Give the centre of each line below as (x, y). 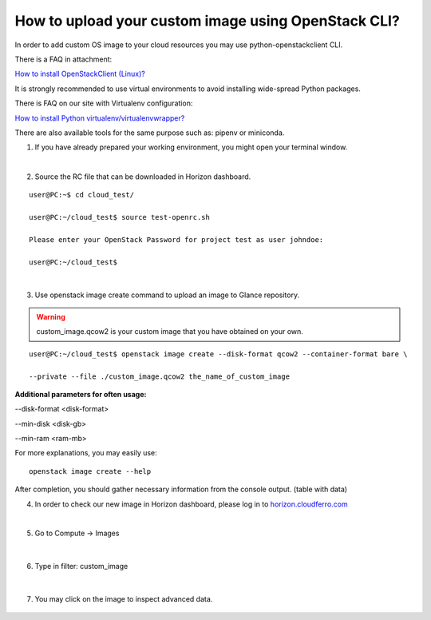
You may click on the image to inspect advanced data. (124, 599)
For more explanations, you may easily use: (86, 453)
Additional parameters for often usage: (81, 394)
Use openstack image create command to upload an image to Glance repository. (167, 295)
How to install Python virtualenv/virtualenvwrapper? (100, 118)
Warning (51, 316)
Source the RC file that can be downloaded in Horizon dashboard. (143, 177)
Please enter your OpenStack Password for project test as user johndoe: (176, 240)
